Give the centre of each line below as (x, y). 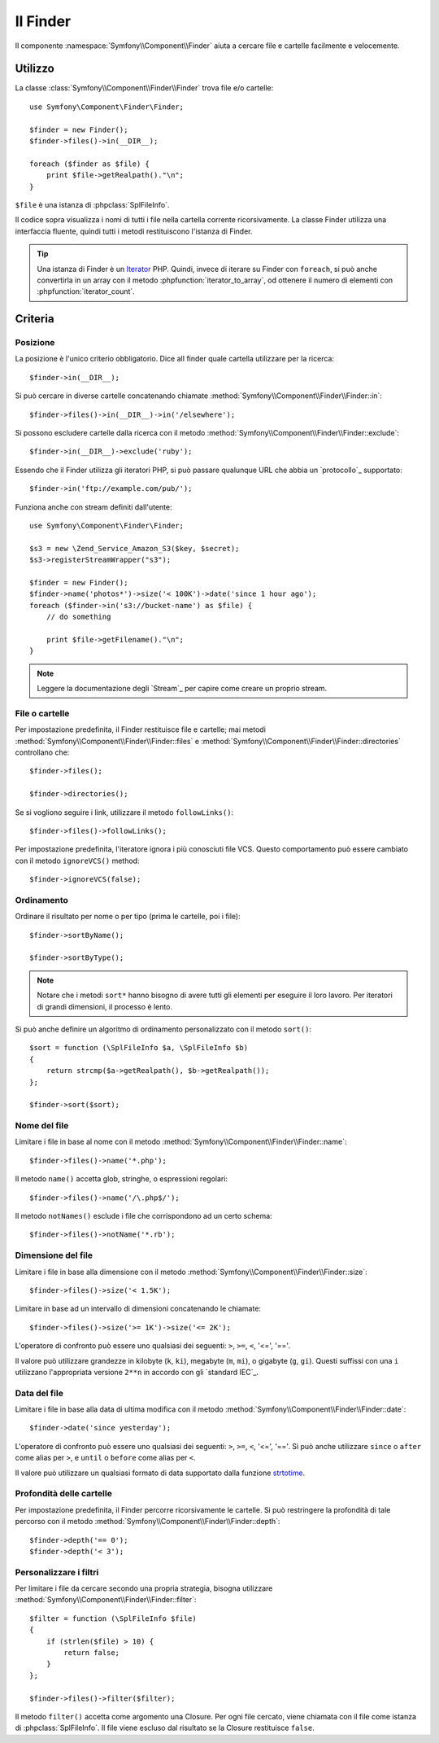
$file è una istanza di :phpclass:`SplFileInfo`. (92, 204)
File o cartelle (42, 713)
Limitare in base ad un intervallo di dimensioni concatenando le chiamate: (138, 1309)
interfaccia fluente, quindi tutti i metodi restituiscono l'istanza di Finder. (134, 231)
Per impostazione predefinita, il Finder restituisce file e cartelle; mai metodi (140, 729)
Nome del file (42, 1126)
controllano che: (42, 752)
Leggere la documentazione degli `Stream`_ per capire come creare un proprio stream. (182, 689)
